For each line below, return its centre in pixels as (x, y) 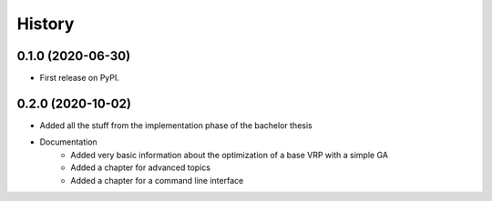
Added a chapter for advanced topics (141, 167)
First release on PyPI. (80, 78)
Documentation (68, 142)
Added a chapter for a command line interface (157, 180)
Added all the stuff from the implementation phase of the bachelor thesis (176, 125)
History (46, 24)
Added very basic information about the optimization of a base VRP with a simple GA (230, 155)
